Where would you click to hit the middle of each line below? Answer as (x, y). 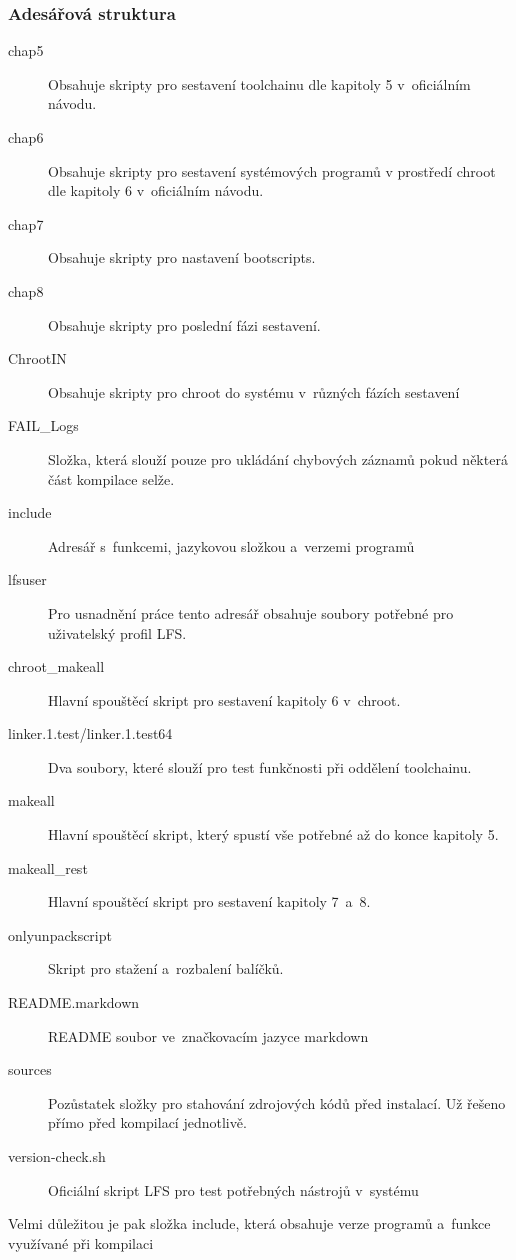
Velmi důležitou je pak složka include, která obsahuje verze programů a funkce (249, 1223)
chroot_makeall (56, 666)
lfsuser (27, 579)
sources (30, 1069)
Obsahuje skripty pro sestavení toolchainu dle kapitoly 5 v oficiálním (259, 83)
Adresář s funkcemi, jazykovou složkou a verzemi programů (231, 545)
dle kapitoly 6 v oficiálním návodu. (156, 190)
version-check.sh (57, 1156)
